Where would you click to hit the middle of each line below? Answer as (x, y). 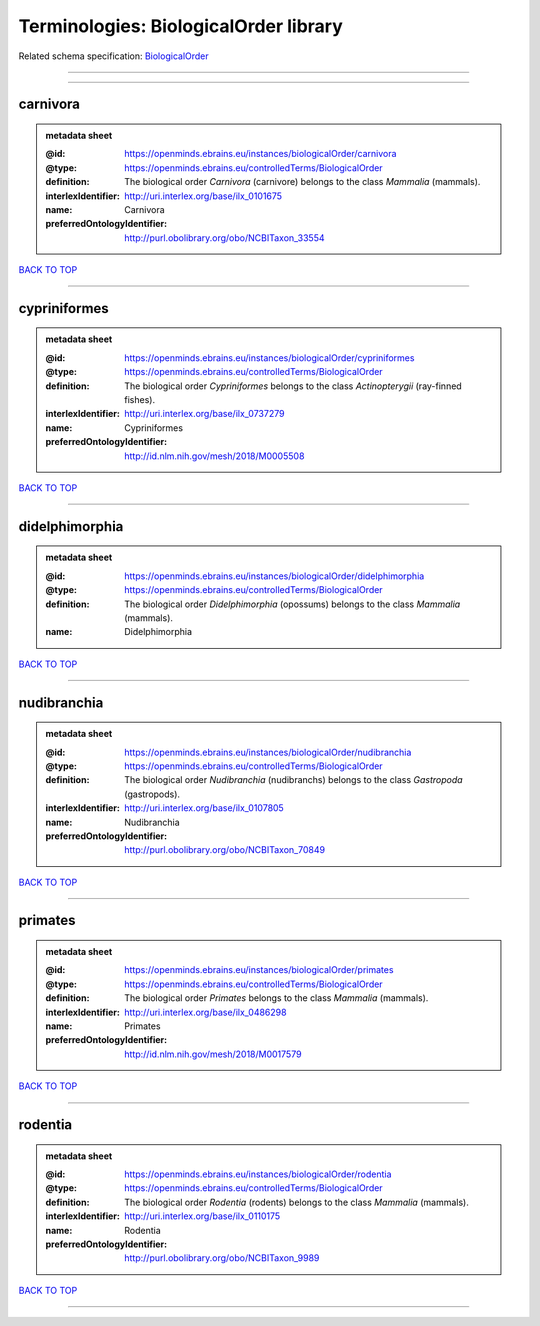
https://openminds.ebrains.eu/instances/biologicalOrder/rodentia (258, 1174)
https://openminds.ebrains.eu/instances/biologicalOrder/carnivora (260, 154)
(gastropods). (152, 794)
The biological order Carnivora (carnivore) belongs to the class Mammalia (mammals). (302, 182)
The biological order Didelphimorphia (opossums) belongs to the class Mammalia (292, 604)
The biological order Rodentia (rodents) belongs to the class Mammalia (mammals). (296, 1202)
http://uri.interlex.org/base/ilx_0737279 (204, 414)
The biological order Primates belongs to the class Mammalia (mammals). (276, 998)
